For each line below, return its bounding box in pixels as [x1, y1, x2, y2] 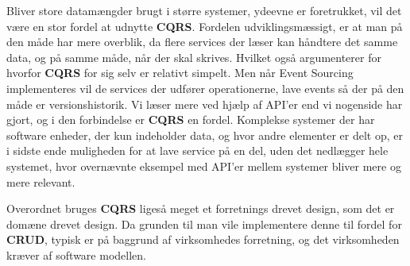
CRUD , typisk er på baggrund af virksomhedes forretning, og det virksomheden [6, 231, 400, 248]
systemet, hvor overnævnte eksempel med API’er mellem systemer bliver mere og [6, 157, 401, 174]
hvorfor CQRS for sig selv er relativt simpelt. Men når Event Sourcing [6, 64, 354, 81]
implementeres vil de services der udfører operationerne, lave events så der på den [6, 79, 404, 96]
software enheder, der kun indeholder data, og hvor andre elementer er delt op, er [6, 126, 403, 143]
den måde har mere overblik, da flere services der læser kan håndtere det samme [6, 33, 398, 50]
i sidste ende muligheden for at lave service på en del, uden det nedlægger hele [6, 142, 389, 159]
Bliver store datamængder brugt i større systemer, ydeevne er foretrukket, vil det [6, 2, 402, 18]
